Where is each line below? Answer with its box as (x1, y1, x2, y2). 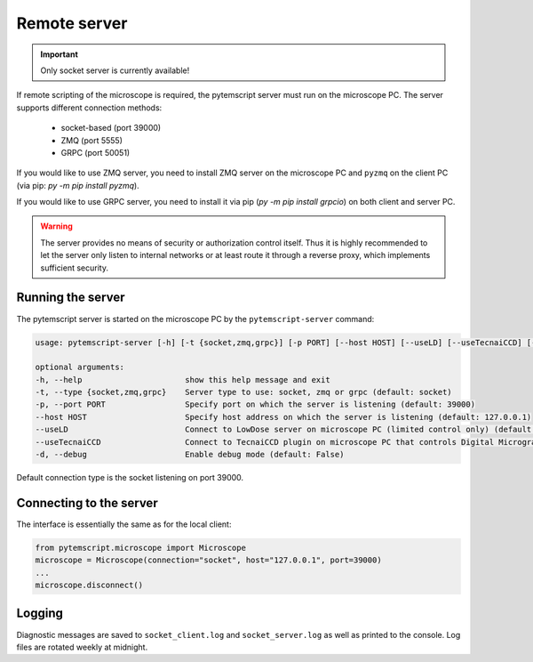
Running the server (16, 290, 125, 305)
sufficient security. (40, 262, 108, 273)
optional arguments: (35, 362, 124, 373)
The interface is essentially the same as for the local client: (16, 519, 232, 529)
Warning (40, 221, 73, 231)
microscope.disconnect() (35, 580, 144, 591)
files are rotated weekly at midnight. (16, 642, 148, 652)
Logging (16, 606, 64, 621)
